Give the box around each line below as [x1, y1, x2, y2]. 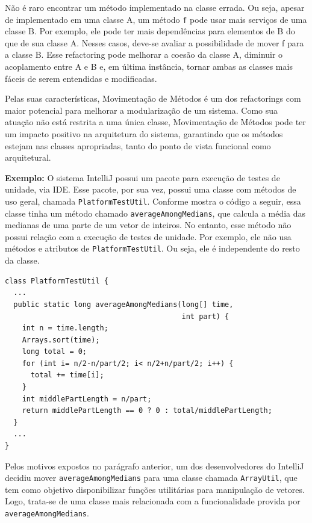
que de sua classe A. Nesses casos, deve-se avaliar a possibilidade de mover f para [5, 36, 304, 49]
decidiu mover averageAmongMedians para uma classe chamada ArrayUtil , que [5, 471, 298, 484]
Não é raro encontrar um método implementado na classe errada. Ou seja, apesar [5, 1, 305, 13]
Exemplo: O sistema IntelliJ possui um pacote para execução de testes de [5, 171, 280, 184]
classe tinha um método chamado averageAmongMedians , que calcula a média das [5, 206, 306, 219]
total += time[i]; [30, 371, 104, 380]
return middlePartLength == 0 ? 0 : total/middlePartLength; [22, 406, 272, 415]
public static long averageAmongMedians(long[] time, [13, 300, 234, 309]
